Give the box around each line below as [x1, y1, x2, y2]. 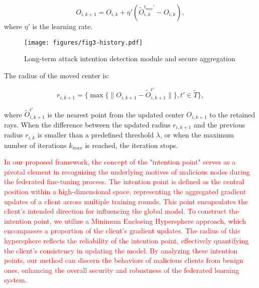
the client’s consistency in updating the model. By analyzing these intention [4, 245, 238, 255]
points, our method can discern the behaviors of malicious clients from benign [4, 255, 243, 265]
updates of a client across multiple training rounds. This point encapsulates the [4, 196, 248, 206]
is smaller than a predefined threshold [37, 129, 154, 140]
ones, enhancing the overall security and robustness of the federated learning [4, 264, 239, 275]
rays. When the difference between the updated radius [4, 119, 171, 129]
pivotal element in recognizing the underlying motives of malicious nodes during [4, 166, 250, 177]
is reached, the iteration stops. [85, 139, 178, 150]
